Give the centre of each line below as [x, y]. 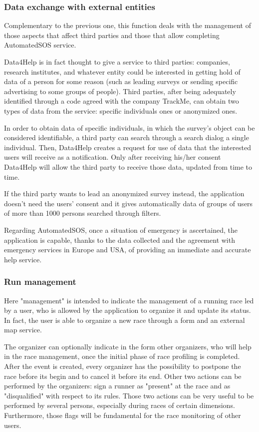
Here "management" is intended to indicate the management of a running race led [129, 300]
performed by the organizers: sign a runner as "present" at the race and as [117, 386]
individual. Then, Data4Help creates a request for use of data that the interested [128, 147]
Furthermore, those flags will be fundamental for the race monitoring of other [123, 415]
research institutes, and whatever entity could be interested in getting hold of [122, 71]
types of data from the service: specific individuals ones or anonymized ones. [121, 110]
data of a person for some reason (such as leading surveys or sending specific [121, 81]
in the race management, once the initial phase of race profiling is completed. [122, 356]
